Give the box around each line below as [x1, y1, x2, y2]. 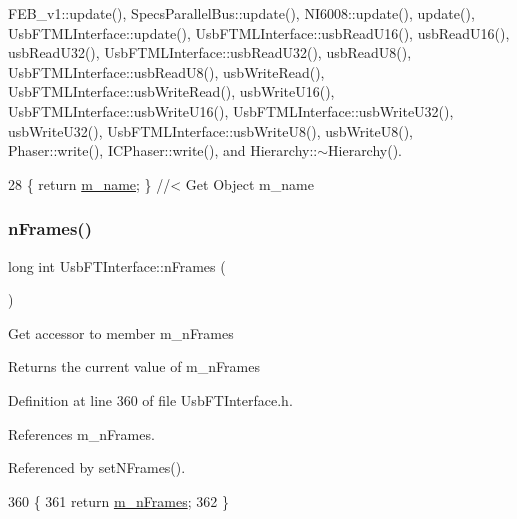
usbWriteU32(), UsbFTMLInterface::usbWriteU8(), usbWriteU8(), [8, 120, 413, 141]
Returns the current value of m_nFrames [8, 356, 260, 377]
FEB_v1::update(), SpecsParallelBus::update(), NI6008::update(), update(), [8, 3, 475, 23]
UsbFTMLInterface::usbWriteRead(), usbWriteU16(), [8, 81, 335, 102]
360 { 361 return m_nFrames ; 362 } [8, 490, 229, 511]
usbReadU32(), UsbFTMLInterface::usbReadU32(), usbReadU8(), [8, 42, 412, 63]
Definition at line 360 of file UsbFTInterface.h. [8, 389, 293, 410]
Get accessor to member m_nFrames [8, 322, 234, 343]
